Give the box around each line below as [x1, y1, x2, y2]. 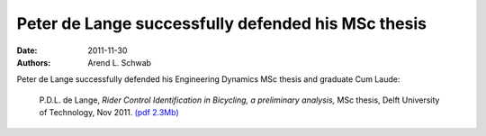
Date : [16, 45, 38, 56]
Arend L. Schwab [87, 57, 152, 68]
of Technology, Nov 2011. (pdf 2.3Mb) [39, 107, 179, 118]
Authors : [16, 57, 51, 68]
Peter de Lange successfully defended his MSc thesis [16, 14, 427, 33]
